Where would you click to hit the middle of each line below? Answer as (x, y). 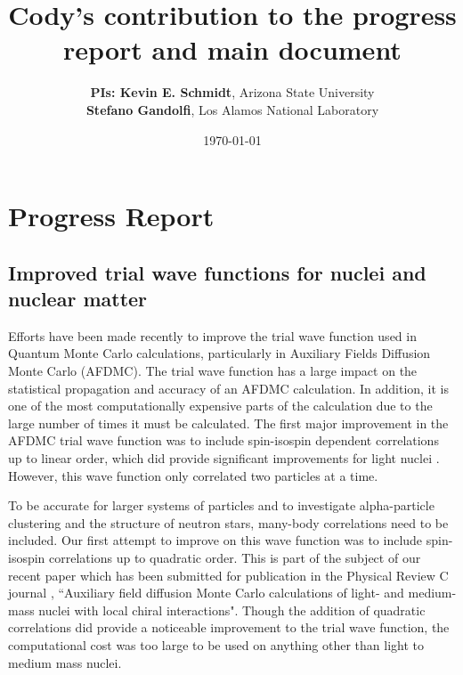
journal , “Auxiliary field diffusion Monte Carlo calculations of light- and (206, 593)
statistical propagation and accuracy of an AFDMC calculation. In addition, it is (229, 388)
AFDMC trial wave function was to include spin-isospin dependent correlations (223, 440)
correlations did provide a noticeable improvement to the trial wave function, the (229, 627)
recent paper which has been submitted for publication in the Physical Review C (228, 575)
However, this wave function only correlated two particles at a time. (193, 475)
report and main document (232, 49)
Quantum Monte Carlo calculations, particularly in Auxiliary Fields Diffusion (219, 353)
